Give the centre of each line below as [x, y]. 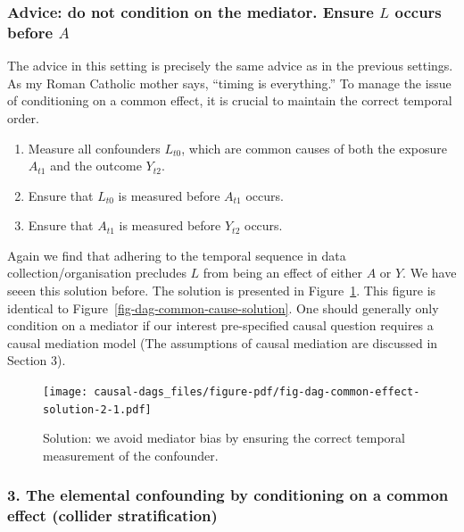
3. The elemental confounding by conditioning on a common [228, 495]
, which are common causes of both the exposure [315, 148]
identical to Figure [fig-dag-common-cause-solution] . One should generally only [223, 308]
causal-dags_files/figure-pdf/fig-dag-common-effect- [257, 392]
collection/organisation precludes [97, 273]
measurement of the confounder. [131, 455]
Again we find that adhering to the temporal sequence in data [177, 255]
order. [23, 117]
